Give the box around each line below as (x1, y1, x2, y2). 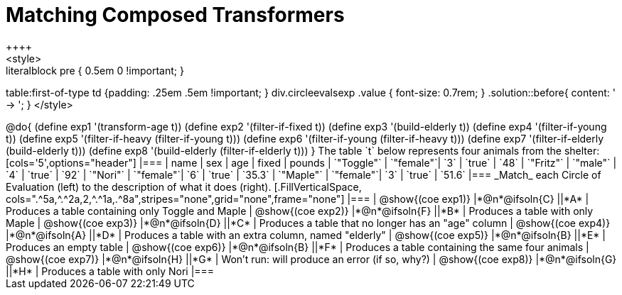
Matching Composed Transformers (6, 3, 345, 27)
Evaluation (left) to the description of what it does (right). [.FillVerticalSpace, (6, 180, 362, 193)
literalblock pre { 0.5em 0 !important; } (6, 64, 184, 77)
